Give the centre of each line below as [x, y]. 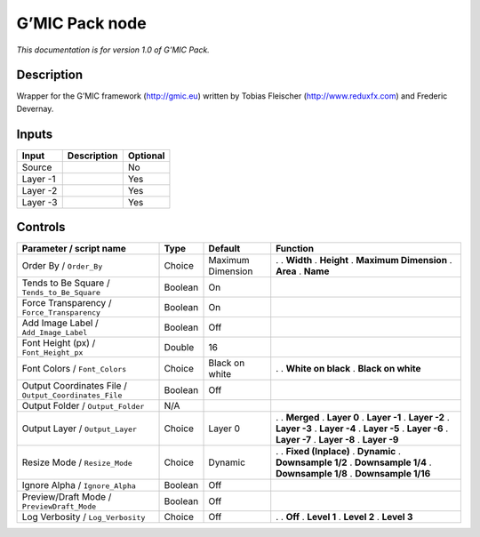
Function [295, 249]
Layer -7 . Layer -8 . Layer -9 [337, 440]
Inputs [35, 134]
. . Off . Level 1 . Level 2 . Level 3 [344, 517]
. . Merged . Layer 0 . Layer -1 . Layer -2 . [363, 418]
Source [37, 167]
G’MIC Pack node [81, 23]
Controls [41, 227]
